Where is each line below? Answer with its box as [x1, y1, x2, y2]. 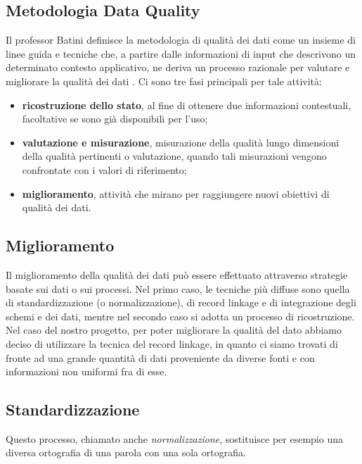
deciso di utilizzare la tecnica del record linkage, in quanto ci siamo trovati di [6, 336, 338, 351]
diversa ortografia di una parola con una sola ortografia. [6, 445, 246, 460]
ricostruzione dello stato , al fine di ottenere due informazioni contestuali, [22, 97, 351, 112]
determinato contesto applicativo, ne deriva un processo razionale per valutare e [6, 60, 350, 75]
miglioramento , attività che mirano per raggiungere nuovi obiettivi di [22, 186, 330, 201]
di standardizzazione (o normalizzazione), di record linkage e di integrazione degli [6, 295, 356, 310]
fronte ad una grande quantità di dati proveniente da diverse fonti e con [6, 350, 315, 365]
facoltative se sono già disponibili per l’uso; [22, 111, 208, 126]
